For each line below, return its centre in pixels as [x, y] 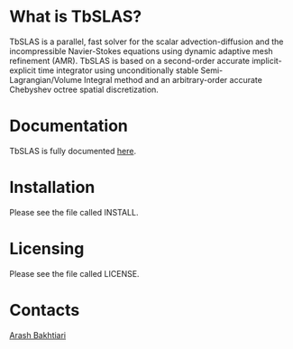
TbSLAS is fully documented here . [73, 151]
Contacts [45, 310]
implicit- [267, 60]
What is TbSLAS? [76, 17]
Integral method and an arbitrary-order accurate [174, 79]
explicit [23, 70]
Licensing [47, 249]
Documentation [69, 126]
